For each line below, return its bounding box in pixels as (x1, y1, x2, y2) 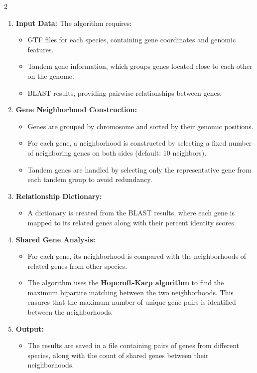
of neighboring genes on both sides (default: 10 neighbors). (27, 147, 207, 158)
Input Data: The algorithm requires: (15, 17, 132, 28)
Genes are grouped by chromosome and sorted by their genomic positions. (27, 121, 254, 131)
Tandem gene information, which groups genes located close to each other (27, 61, 253, 71)
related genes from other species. (27, 260, 128, 271)
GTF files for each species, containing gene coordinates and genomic (27, 34, 236, 45)
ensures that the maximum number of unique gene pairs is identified (27, 297, 236, 307)
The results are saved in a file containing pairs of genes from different (27, 340, 240, 351)
